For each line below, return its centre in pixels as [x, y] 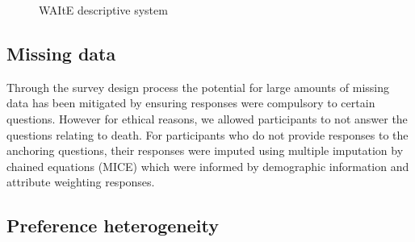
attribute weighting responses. [81, 182]
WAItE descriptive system [103, 10]
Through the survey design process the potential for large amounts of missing [198, 87]
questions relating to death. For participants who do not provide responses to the [207, 134]
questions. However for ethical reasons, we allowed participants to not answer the [207, 118]
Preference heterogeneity [113, 225]
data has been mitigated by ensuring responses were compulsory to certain [191, 103]
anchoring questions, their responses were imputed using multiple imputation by [205, 150]
